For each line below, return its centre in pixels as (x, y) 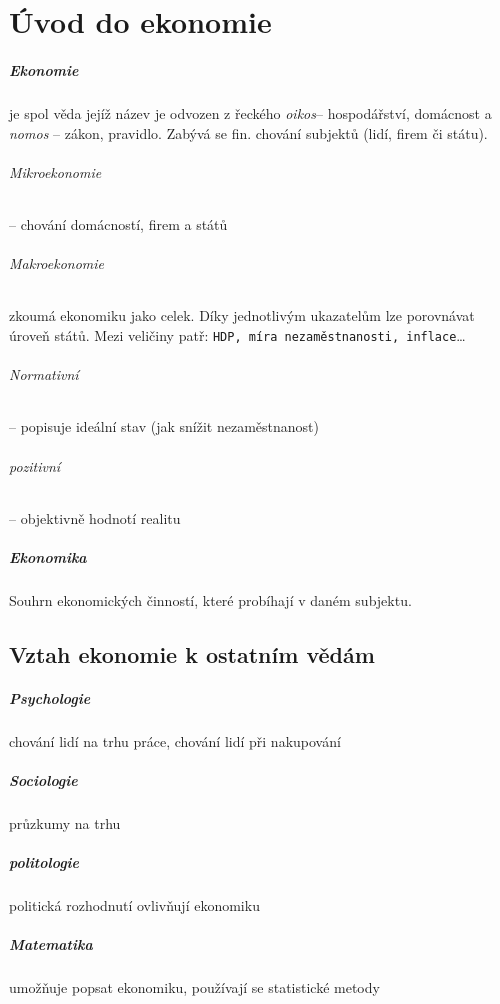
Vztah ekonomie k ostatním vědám (192, 653)
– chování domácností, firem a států (118, 223)
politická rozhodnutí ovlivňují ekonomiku (134, 905)
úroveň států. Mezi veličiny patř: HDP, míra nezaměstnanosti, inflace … (237, 334)
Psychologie (50, 697)
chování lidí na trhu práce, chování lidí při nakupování (175, 740)
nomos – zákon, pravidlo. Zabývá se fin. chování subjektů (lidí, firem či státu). (248, 132)
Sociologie (43, 780)
